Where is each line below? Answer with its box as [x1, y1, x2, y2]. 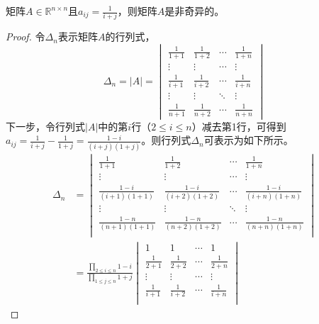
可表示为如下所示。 [203, 133, 293, 147]
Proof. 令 [6, 29, 45, 44]
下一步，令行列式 [6, 118, 85, 133]
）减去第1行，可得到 [191, 118, 286, 133]
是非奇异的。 [164, 4, 225, 18]
